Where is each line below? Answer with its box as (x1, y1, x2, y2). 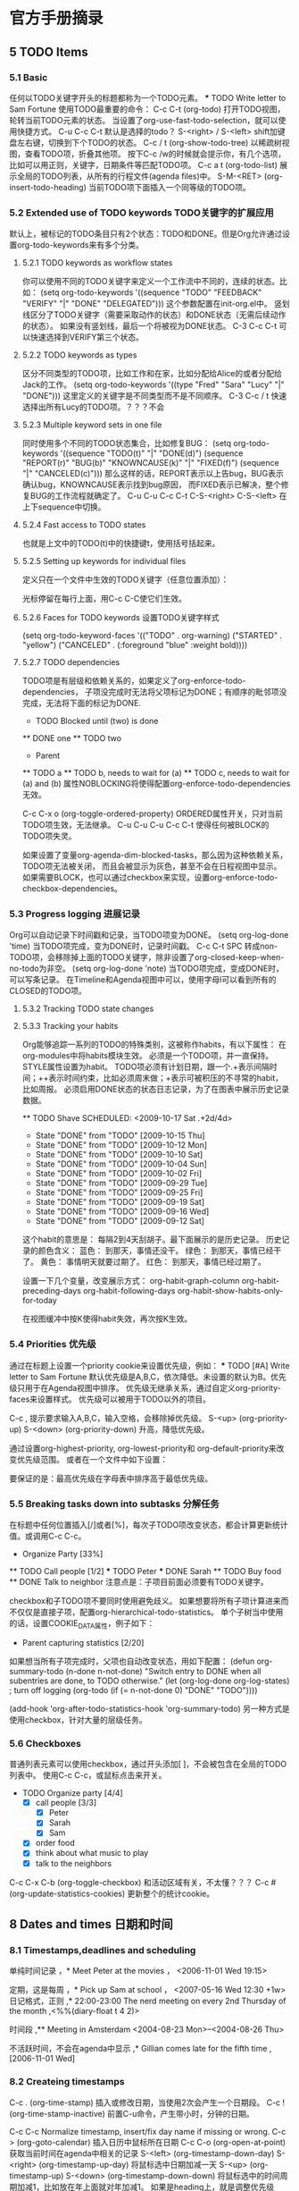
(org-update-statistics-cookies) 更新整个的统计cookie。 (9, 1888, 215, 1899)
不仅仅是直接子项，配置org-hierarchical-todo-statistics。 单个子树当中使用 (9, 1606, 284, 1618)
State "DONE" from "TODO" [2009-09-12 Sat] (35, 1216, 205, 1226)
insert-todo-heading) (9, 181, 87, 192)
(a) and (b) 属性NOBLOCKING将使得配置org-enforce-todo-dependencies (21, 779, 291, 789)
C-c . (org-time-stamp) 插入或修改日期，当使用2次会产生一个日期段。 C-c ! (9, 2097, 286, 2108)
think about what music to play (35, 1848, 149, 1858)
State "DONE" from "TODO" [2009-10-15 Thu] (35, 1130, 205, 1141)
